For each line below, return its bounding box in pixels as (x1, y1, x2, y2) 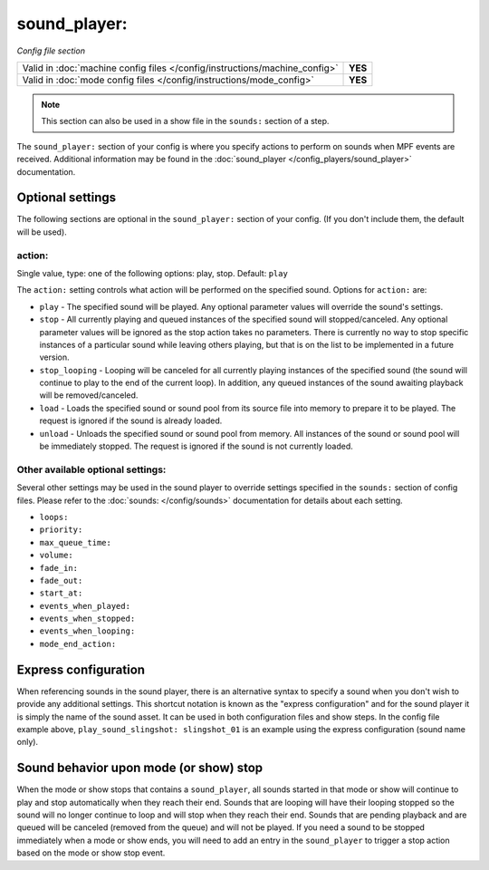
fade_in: (39, 563, 79, 573)
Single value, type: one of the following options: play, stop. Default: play (16, 267, 289, 278)
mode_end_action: (39, 639, 117, 649)
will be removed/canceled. (39, 390, 139, 401)
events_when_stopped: (39, 614, 136, 624)
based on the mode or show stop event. (16, 847, 166, 858)
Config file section (16, 45, 86, 56)
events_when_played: (39, 601, 131, 611)
